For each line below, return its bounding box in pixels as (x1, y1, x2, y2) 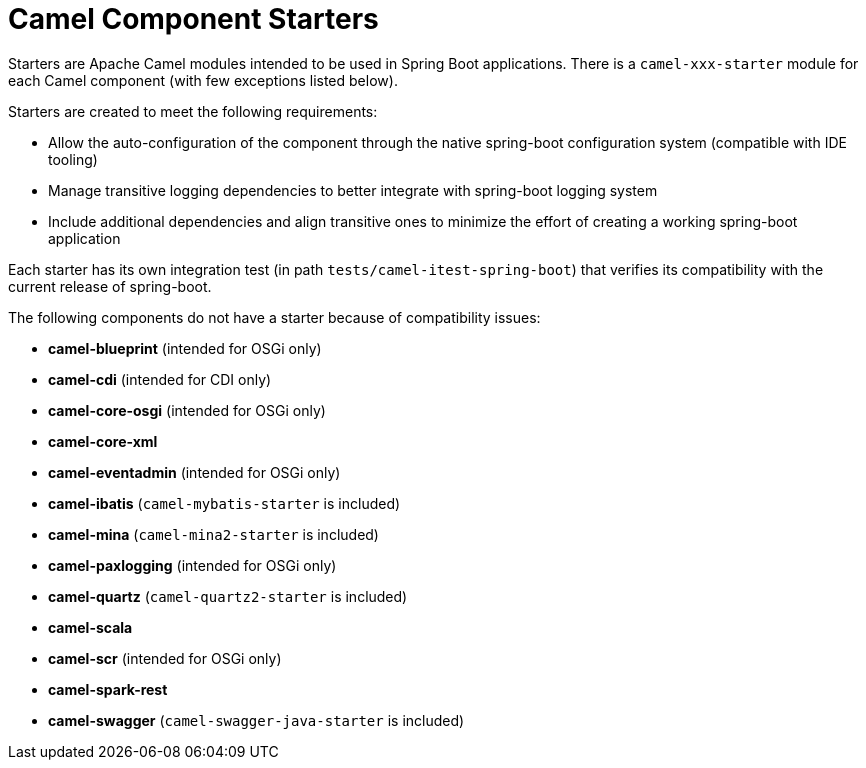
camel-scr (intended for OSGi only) (48, 649, 282, 667)
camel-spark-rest (48, 680, 168, 698)
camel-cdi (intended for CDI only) (48, 370, 272, 388)
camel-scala (48, 618, 133, 636)
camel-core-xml (48, 432, 158, 450)
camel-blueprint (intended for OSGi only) (48, 339, 322, 357)
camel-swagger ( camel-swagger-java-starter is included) (48, 711, 465, 729)
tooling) (48, 150, 98, 168)
